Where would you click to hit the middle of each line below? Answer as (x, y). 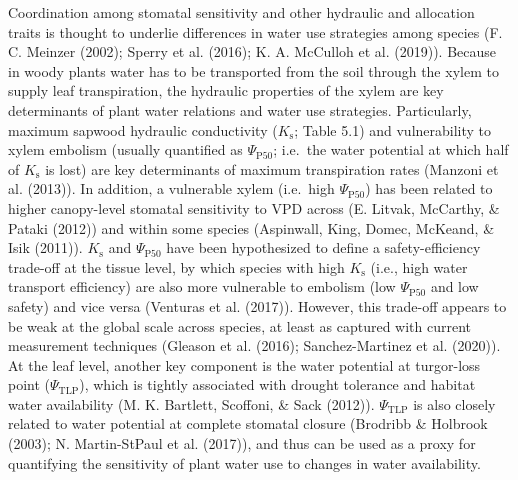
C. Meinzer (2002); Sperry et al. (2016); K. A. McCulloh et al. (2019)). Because (252, 51)
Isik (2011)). (45, 247)
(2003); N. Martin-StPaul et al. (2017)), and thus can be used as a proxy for (242, 443)
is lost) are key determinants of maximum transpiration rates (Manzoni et (272, 168)
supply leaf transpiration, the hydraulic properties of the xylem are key (226, 90)
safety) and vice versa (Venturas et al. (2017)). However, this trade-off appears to (257, 305)
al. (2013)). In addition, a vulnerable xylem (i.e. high (171, 188)
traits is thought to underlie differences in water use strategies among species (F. (255, 31)
